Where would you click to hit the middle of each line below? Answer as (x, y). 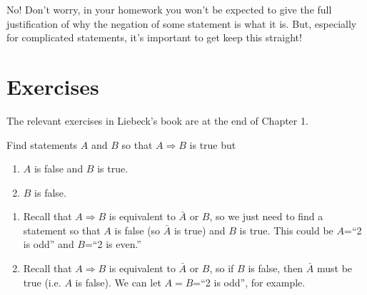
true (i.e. (42, 282)
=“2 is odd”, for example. (249, 282)
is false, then (276, 268)
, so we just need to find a (266, 216)
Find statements (42, 144)
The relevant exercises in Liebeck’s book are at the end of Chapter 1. (157, 120)
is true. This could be (286, 230)
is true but (213, 144)
